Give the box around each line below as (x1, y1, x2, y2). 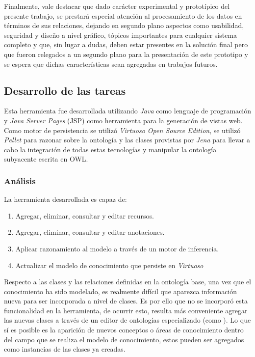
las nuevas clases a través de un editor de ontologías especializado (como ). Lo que (4, 315, 251, 325)
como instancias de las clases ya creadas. (4, 344, 126, 354)
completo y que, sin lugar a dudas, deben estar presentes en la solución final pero (4, 39, 248, 50)
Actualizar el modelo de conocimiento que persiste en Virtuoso (15, 260, 204, 270)
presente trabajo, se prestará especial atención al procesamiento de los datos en (4, 10, 242, 21)
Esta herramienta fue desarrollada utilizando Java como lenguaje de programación (4, 106, 251, 116)
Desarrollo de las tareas (4, 82, 126, 98)
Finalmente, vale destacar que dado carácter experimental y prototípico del (4, 1, 230, 11)
